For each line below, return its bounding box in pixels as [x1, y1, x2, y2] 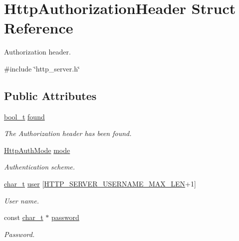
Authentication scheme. [4, 161, 75, 172]
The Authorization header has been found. [4, 128, 132, 138]
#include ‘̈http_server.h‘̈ [4, 63, 80, 73]
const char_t [4, 212, 43, 222]
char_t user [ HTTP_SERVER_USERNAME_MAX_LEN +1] [4, 178, 196, 189]
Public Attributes [4, 87, 97, 103]
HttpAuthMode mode [4, 144, 70, 155]
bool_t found [4, 111, 45, 121]
